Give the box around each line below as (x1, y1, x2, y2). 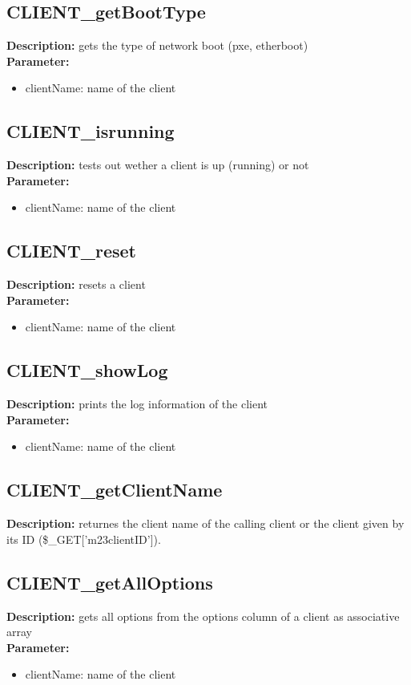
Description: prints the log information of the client (6, 395, 268, 412)
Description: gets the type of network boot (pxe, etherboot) (6, 37, 308, 54)
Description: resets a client (6, 276, 146, 293)
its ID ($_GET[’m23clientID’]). (6, 530, 161, 547)
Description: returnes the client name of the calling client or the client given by (6, 515, 405, 532)
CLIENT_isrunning (6, 119, 175, 144)
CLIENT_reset (6, 238, 136, 263)
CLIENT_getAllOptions (6, 569, 213, 594)
